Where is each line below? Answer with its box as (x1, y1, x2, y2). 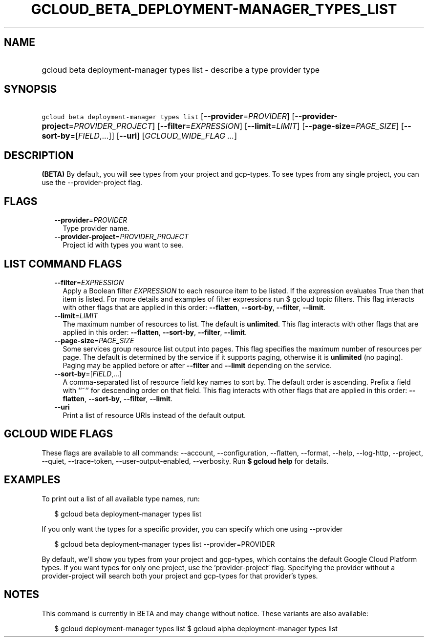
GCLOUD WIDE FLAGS (4, 428, 113, 440)
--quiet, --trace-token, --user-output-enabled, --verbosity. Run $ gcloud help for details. (42, 456, 329, 465)
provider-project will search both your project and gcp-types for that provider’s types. (42, 571, 318, 580)
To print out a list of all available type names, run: (42, 494, 200, 503)
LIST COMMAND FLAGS (4, 257, 122, 270)
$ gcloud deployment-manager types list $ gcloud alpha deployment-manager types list (54, 624, 338, 633)
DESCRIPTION (4, 149, 74, 162)
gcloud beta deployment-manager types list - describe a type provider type (42, 64, 320, 75)
